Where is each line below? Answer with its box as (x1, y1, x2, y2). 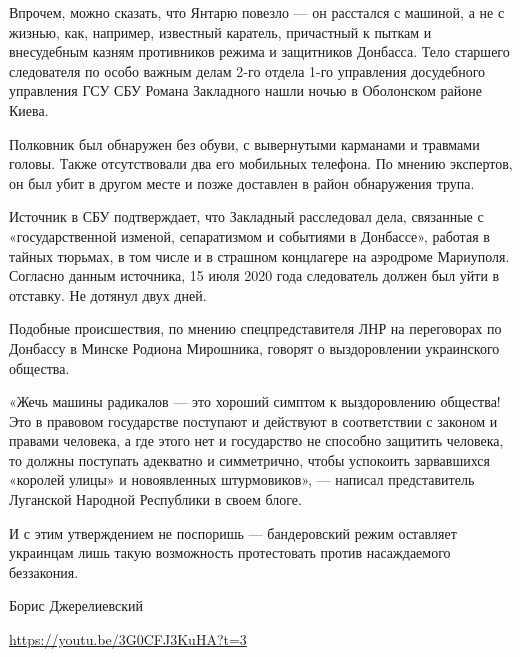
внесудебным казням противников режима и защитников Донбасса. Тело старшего (9, 41, 510, 62)
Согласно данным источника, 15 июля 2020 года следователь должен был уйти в (9, 265, 500, 286)
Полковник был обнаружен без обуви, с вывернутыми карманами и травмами (9, 133, 480, 154)
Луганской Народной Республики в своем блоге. (9, 489, 302, 510)
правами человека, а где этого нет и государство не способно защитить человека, (9, 430, 504, 451)
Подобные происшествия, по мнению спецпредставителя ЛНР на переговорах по (9, 318, 502, 339)
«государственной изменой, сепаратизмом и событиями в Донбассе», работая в (9, 225, 490, 246)
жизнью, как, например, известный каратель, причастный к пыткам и (9, 21, 432, 42)
